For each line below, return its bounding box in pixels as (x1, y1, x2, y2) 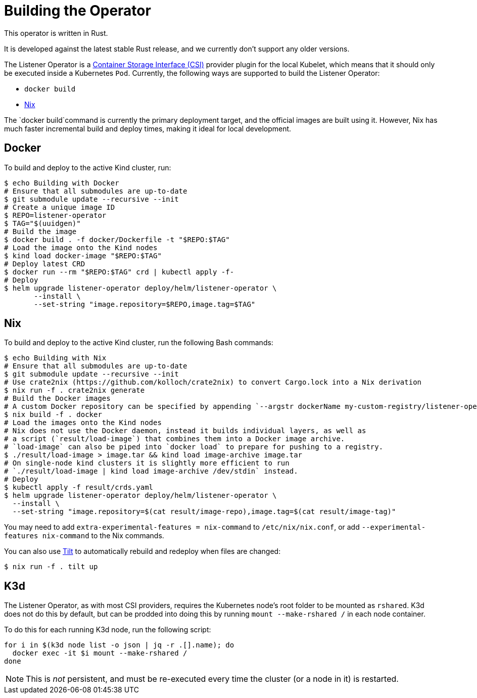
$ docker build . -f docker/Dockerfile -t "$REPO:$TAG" (4, 235, 230, 244)
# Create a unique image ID (4, 203, 115, 211)
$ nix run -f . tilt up (4, 563, 98, 571)
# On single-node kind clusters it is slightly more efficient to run (4, 459, 290, 468)
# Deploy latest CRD (4, 259, 85, 268)
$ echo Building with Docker (4, 178, 119, 187)
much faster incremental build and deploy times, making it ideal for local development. (4, 124, 292, 133)
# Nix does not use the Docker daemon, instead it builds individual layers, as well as (4, 427, 366, 435)
